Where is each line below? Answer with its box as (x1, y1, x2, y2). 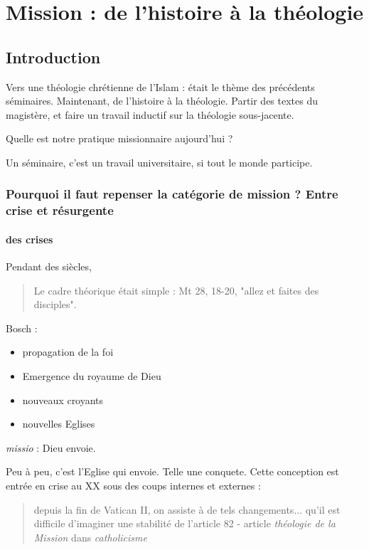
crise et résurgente (6, 201, 114, 219)
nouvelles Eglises (22, 416, 95, 431)
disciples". (33, 297, 77, 312)
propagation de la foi (22, 344, 114, 359)
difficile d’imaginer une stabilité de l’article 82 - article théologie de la (33, 516, 336, 531)
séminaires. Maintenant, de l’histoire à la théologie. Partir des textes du (6, 93, 319, 108)
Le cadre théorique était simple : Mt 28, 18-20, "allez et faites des (33, 282, 319, 297)
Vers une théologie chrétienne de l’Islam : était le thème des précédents (6, 79, 315, 94)
